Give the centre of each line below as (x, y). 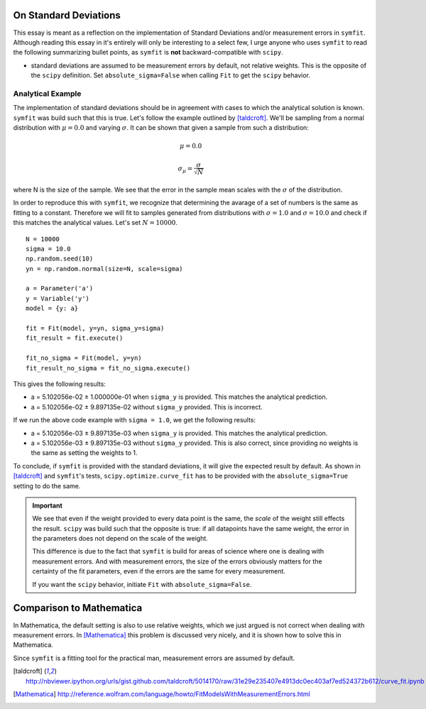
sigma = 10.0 (48, 249)
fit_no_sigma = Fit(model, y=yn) (84, 358)
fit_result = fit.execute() (75, 338)
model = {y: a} (52, 308)
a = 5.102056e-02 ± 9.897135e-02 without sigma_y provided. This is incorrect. (147, 407)
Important (48, 505)
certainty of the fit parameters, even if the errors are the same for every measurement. (159, 571)
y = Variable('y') (58, 298)
